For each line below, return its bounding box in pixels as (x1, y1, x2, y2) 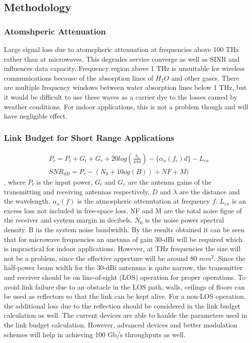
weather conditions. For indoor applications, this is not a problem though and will (4, 101, 249, 111)
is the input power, (36, 177, 93, 187)
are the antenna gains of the (128, 177, 212, 187)
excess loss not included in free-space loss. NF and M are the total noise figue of (4, 205, 242, 215)
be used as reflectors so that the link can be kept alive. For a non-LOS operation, (4, 291, 246, 301)
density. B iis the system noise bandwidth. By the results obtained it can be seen (4, 224, 245, 234)
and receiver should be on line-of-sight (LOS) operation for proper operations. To (4, 272, 246, 282)
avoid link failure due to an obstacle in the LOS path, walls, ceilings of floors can (4, 281, 245, 292)
